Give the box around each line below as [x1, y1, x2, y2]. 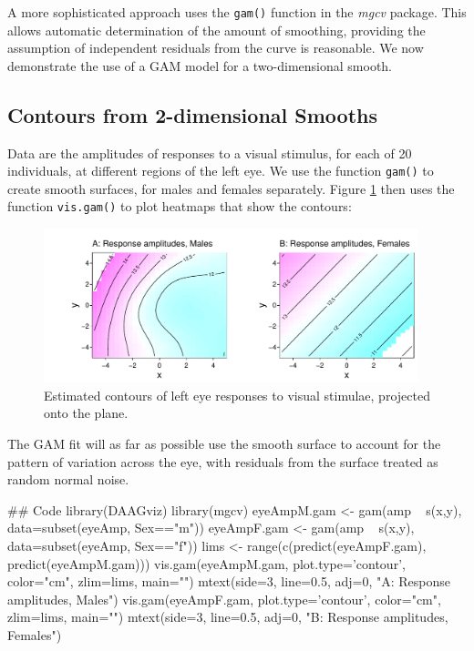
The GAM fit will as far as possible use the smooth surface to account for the [7, 434, 441, 453]
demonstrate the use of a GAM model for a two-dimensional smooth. [7, 56, 393, 75]
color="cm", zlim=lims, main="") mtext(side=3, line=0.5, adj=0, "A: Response [7, 572, 450, 591]
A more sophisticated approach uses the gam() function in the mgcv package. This [7, 3, 467, 21]
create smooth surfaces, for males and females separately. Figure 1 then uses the [7, 178, 455, 198]
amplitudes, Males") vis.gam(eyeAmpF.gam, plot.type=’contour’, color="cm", [7, 589, 441, 608]
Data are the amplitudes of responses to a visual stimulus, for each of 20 [7, 143, 412, 162]
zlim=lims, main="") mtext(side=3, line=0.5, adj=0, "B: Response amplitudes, [7, 607, 448, 626]
